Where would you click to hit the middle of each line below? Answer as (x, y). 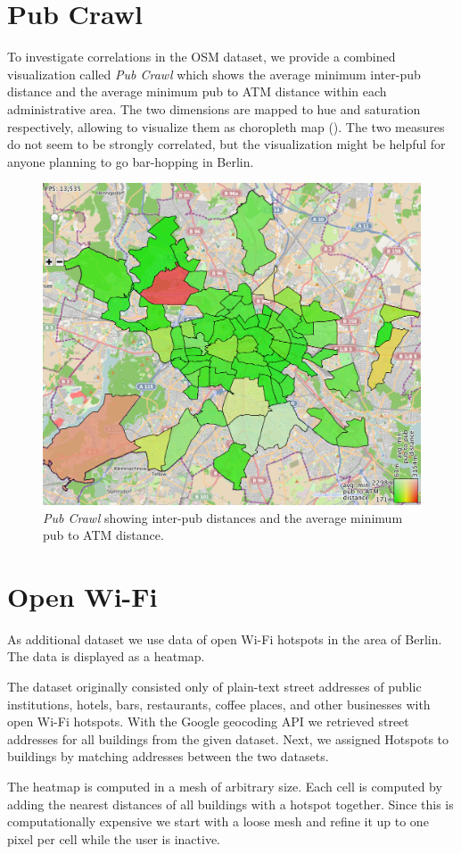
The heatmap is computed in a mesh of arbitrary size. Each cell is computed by (225, 786)
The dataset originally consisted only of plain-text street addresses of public (214, 687)
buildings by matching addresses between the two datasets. (168, 756)
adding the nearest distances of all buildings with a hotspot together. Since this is (230, 804)
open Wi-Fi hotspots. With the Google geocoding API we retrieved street (208, 721)
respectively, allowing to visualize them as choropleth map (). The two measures (226, 126)
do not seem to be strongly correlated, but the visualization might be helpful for (226, 144)
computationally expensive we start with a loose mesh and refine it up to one (218, 821)
